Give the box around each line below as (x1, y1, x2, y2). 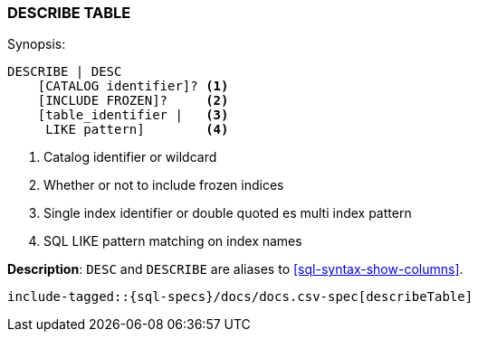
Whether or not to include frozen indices (43, 177, 284, 193)
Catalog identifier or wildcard (43, 149, 217, 165)
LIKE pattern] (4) (45, 122, 229, 137)
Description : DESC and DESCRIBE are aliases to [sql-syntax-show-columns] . (7, 261, 464, 278)
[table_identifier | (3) (37, 108, 229, 123)
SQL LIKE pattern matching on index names (43, 233, 302, 250)
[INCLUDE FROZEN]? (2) (37, 93, 229, 108)
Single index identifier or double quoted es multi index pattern (43, 205, 412, 221)
